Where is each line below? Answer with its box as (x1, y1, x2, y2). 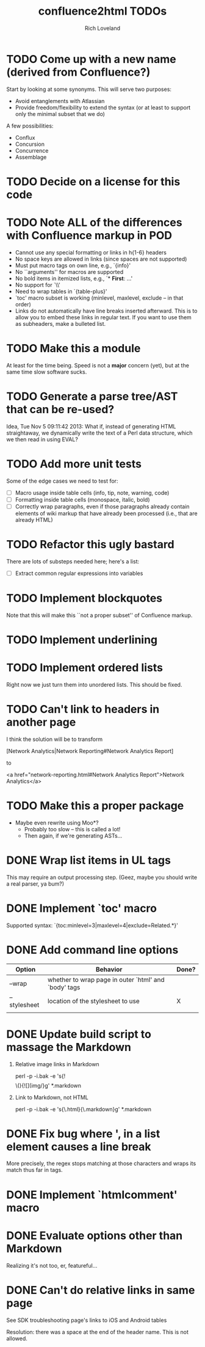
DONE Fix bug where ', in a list (6, 1127, 160, 1141)
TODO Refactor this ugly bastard (6, 538, 175, 551)
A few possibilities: (6, 122, 54, 129)
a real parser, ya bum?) (6, 880, 65, 887)
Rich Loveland (84, 24, 121, 32)
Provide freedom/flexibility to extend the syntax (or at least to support (15, 104, 191, 111)
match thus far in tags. (6, 1166, 63, 1174)
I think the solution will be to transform (6, 735, 103, 743)
